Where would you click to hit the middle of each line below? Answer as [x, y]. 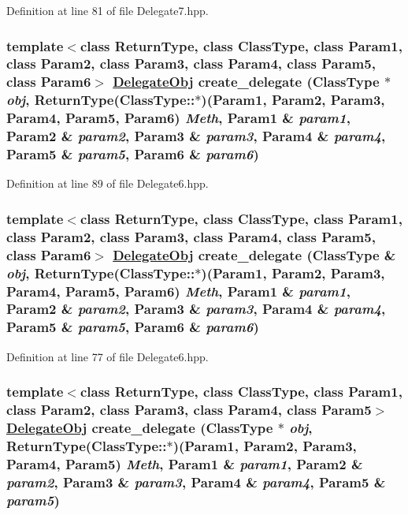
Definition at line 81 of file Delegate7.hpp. [108, 10]
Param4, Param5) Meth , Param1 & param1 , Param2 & [185, 463]
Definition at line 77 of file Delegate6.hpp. [108, 356]
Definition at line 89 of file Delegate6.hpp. [108, 183]
